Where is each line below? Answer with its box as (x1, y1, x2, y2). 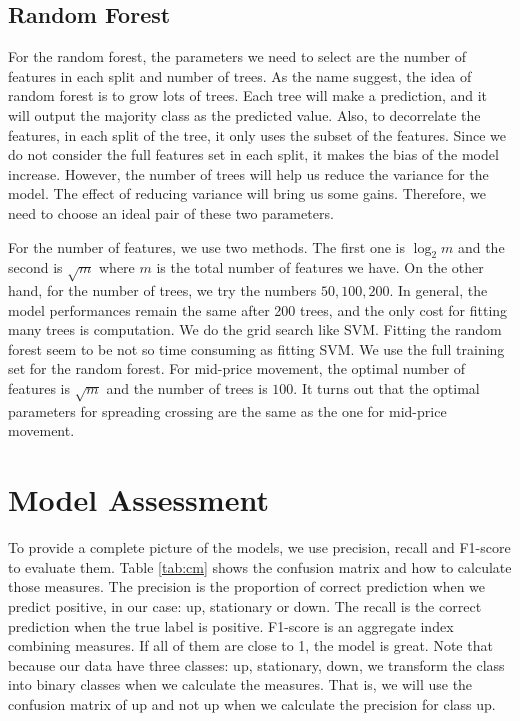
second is (8, 257, 63, 278)
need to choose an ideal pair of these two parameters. (8, 202, 334, 223)
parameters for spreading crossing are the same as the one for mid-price (8, 400, 447, 421)
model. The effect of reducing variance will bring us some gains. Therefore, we (8, 183, 486, 204)
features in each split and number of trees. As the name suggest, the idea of (8, 65, 472, 86)
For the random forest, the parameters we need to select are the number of (8, 46, 466, 67)
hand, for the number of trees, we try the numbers (8, 280, 317, 301)
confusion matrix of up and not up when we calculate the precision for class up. (8, 693, 496, 714)
